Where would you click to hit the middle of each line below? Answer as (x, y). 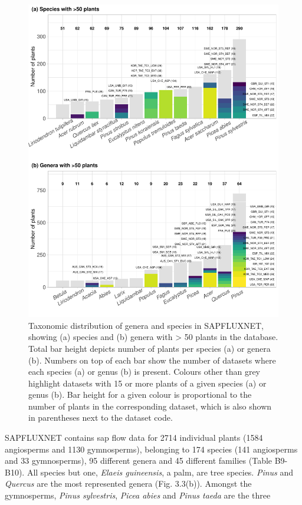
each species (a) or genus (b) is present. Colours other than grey (145, 372)
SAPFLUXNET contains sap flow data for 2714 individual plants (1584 (134, 438)
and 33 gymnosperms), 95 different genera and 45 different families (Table (139, 461)
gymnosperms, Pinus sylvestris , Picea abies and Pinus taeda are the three (138, 495)
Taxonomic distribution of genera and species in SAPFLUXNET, (146, 325)
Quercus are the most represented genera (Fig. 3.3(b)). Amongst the (128, 483)
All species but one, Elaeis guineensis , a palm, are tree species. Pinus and (160, 472)
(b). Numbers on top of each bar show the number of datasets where (152, 360)
